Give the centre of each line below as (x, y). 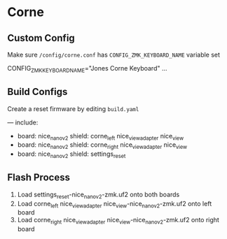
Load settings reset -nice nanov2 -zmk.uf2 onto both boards (98, 195)
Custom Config (41, 38)
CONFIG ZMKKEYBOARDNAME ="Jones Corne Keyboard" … (87, 69)
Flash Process (39, 178)
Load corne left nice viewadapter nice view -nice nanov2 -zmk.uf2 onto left (115, 204)
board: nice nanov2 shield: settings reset (71, 154)
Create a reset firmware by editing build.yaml (73, 108)
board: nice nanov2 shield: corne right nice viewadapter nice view (102, 146)
